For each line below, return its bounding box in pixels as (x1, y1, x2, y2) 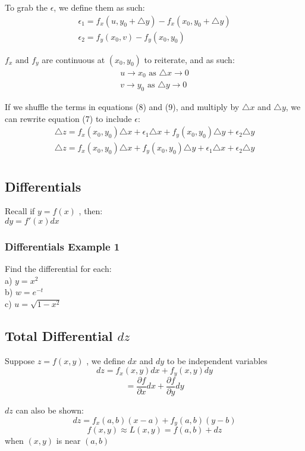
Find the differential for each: (5, 262, 112, 275)
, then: (78, 205, 103, 217)
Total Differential (5, 327, 113, 345)
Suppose (5, 354, 35, 367)
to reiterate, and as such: (144, 53, 235, 65)
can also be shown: (15, 403, 84, 416)
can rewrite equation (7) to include (5, 112, 132, 124)
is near (56, 434, 81, 446)
